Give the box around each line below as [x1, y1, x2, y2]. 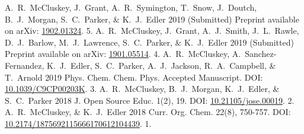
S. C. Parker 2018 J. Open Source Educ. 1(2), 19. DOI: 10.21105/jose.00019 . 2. [5, 94, 295, 106]
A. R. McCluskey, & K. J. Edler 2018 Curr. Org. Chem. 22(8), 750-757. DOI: [5, 106, 291, 118]
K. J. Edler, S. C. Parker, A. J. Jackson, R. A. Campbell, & [47, 59, 276, 71]
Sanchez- [245, 47, 277, 60]
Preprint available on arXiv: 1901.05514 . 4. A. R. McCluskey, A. [5, 47, 241, 60]
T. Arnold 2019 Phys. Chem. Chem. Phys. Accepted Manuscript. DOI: [5, 71, 263, 83]
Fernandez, [5, 59, 44, 71]
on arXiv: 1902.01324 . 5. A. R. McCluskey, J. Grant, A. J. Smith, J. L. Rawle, [5, 24, 299, 37]
